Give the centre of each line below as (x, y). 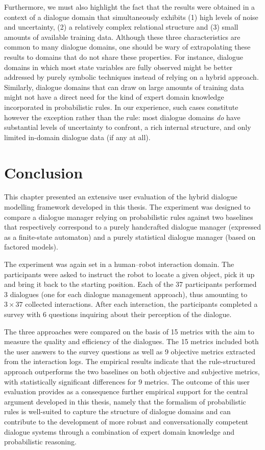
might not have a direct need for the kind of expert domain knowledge (114, 97)
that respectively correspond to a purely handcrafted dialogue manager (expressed (133, 227)
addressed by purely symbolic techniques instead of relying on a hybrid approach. (131, 77)
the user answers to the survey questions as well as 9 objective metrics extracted (130, 351)
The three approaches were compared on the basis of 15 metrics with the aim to (129, 331)
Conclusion (44, 172)
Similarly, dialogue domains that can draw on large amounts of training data (124, 87)
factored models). (31, 247)
